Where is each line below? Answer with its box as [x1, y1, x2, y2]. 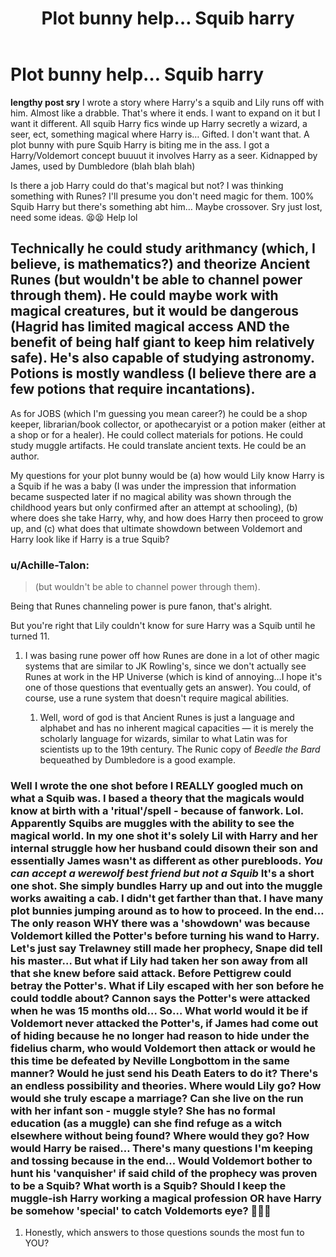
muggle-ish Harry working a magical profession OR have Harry [10, 1191, 322, 1205]
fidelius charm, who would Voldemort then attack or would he [10, 1041, 317, 1055]
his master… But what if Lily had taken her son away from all [10, 953, 308, 967]
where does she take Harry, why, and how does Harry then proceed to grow [10, 512, 324, 524]
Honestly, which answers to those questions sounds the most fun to [24, 1227, 305, 1239]
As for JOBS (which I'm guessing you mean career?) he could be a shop [10, 407, 308, 419]
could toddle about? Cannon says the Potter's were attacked [10, 991, 311, 1005]
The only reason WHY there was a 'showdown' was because [10, 916, 311, 930]
